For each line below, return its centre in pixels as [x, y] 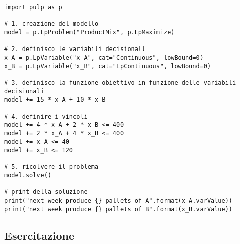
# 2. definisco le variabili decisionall [75, 49]
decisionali [24, 91]
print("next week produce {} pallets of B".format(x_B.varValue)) [118, 209]
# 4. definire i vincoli [46, 116]
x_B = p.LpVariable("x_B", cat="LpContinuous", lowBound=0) [108, 66]
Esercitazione [39, 235]
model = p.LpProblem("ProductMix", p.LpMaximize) [89, 32]
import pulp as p [33, 7]
